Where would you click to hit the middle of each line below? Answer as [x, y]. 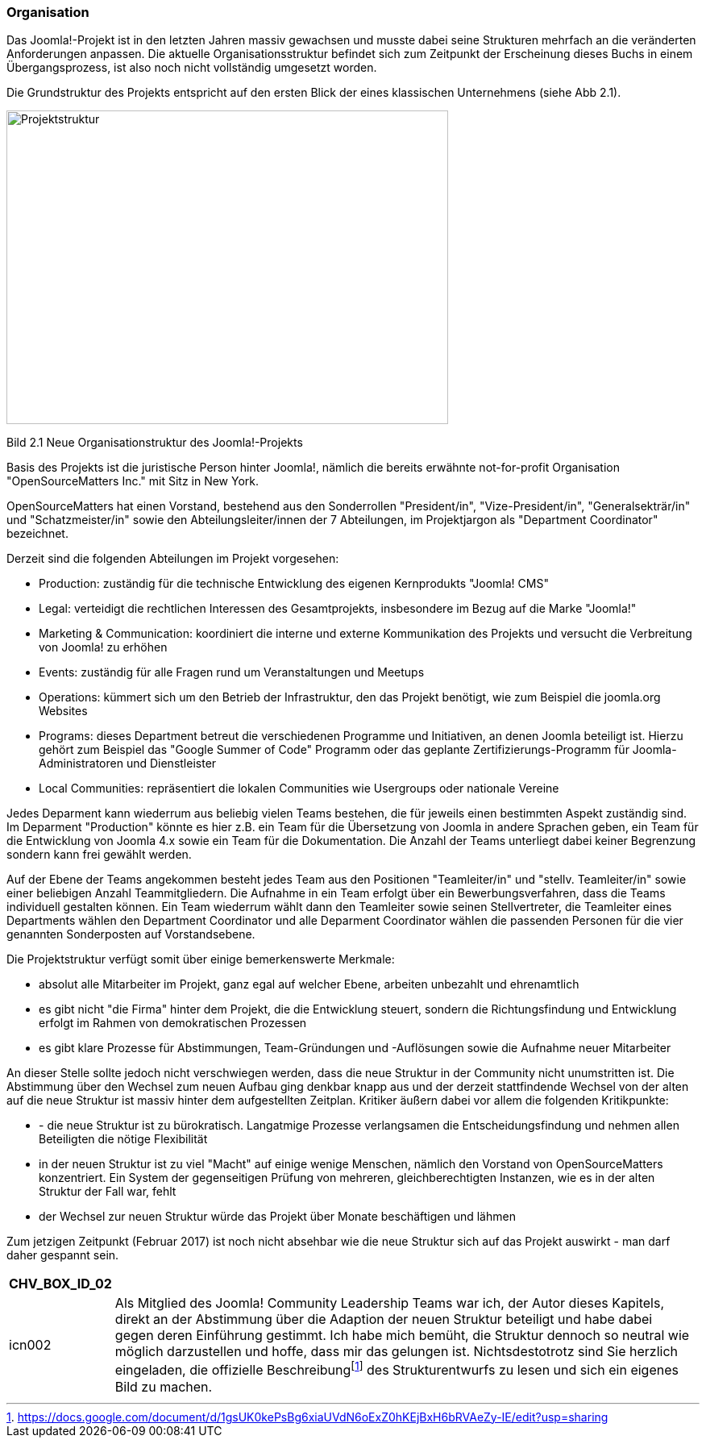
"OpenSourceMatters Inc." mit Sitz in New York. [133, 481]
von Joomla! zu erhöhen [103, 647]
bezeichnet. [37, 534]
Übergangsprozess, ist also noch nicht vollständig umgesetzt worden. [192, 68]
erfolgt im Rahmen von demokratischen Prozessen [173, 1023]
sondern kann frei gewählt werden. [99, 855]
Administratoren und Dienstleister [128, 764]
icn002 [30, 1345]
